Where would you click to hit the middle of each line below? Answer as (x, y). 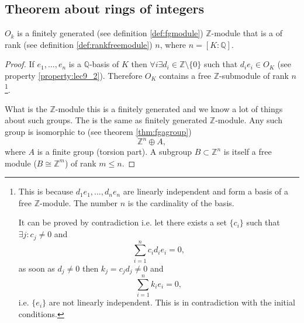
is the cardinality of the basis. (181, 202)
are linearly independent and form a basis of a (206, 191)
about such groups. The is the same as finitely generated (106, 120)
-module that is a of (247, 33)
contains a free (185, 75)
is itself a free (248, 152)
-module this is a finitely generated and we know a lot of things (169, 108)
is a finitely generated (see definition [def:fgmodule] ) (110, 33)
